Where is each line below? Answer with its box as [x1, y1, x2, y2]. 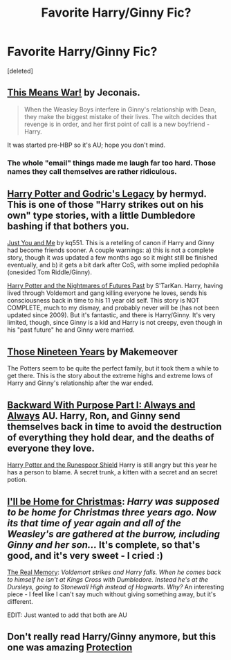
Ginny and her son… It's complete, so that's [7, 539, 201, 551]
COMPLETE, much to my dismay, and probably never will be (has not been [7, 303, 219, 312]
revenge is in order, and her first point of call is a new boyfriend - [24, 120, 210, 128]
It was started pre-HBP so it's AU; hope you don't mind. [7, 141, 166, 149]
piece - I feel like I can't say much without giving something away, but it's [7, 590, 216, 598]
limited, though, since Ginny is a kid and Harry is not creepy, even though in [7, 319, 223, 327]
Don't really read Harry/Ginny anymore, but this [7, 631, 216, 643]
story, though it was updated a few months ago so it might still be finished [7, 253, 218, 262]
